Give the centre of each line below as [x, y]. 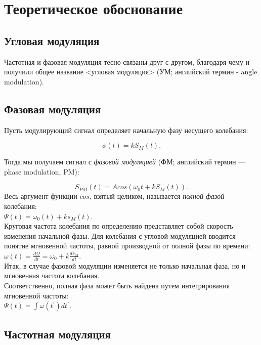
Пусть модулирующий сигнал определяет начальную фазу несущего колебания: [126, 130]
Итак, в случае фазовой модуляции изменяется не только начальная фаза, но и [125, 265]
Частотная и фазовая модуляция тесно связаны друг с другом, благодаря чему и [127, 61]
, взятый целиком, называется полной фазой [157, 196]
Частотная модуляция [58, 334]
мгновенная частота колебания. [52, 275]
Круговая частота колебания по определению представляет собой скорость [119, 226]
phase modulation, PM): [42, 171]
